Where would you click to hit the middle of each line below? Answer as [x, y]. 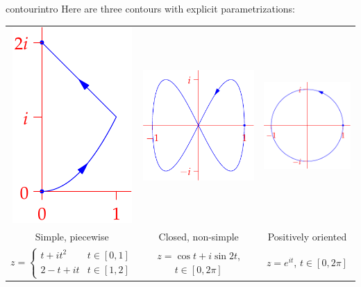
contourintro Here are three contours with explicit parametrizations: [150, 8]
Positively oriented [307, 237]
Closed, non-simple [199, 237]
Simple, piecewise [72, 237]
